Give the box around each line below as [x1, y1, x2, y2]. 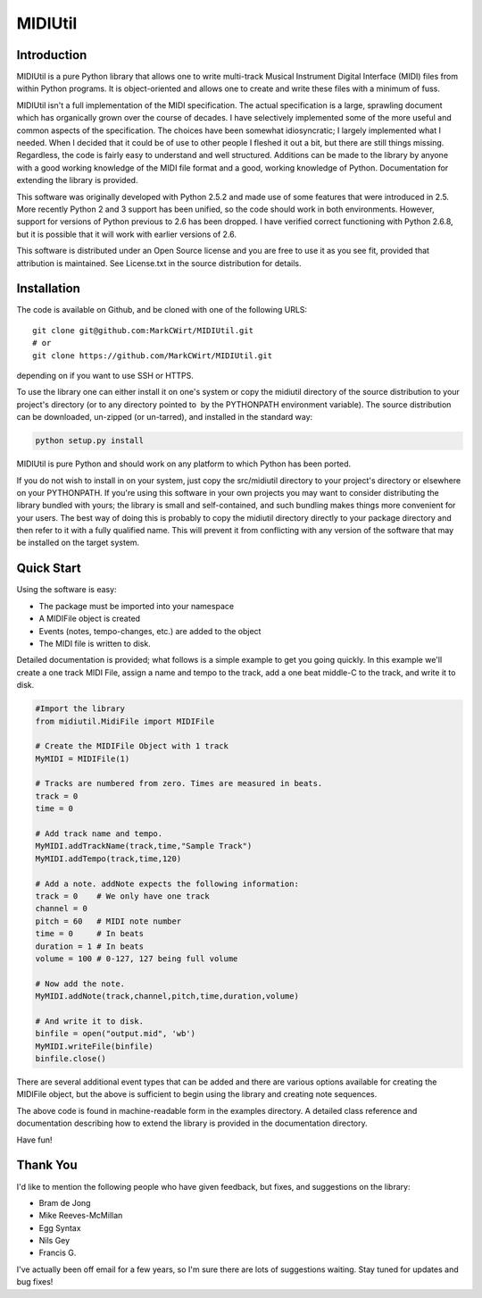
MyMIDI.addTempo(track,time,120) [35, 853, 182, 864]
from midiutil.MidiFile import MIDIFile [35, 716, 214, 726]
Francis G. [38, 1247, 77, 1259]
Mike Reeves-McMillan [38, 1210, 123, 1221]
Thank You [16, 1158, 78, 1173]
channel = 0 [35, 903, 88, 914]
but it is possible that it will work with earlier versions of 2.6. [16, 229, 237, 239]
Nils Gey [38, 1235, 71, 1246]
